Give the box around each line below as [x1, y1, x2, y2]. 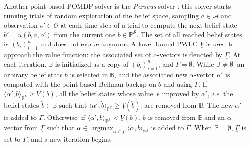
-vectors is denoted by [157, 49, 222, 59]
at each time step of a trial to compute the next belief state [61, 20, 237, 30]
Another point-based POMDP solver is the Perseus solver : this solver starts [4, 1, 231, 11]
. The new [203, 100, 233, 110]
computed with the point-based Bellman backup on [4, 79, 156, 89]
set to [4, 133, 21, 144]
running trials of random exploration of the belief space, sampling [4, 10, 199, 20]
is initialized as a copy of [55, 59, 129, 69]
